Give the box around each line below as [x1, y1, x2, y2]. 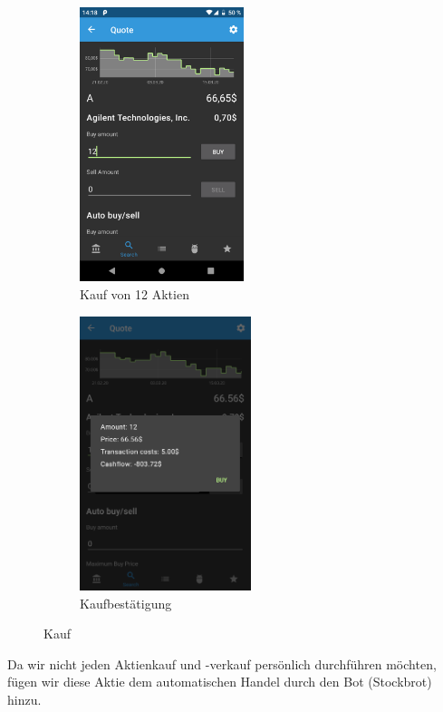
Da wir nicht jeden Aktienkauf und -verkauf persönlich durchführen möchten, [7, 654, 437, 673]
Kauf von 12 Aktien [80, 284, 189, 303]
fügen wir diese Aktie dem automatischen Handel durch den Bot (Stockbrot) [7, 672, 432, 691]
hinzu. [7, 689, 42, 708]
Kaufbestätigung [80, 593, 172, 612]
